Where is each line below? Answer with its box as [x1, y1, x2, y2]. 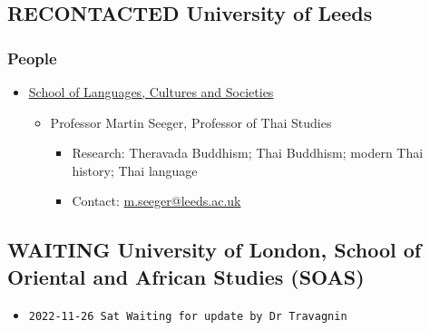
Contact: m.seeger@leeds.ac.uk [72, 191, 241, 210]
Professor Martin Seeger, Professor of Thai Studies [50, 112, 332, 131]
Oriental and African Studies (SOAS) [7, 262, 365, 290]
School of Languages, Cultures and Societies [28, 82, 274, 101]
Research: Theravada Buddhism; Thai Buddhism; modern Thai [72, 143, 424, 162]
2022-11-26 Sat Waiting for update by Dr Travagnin [28, 309, 347, 323]
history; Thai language [72, 160, 198, 180]
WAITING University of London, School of [7, 236, 422, 264]
